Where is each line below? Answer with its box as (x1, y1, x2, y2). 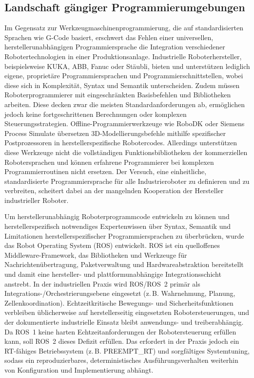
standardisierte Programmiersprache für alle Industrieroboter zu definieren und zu (4, 176, 250, 186)
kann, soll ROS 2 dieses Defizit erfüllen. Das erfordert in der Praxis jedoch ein (4, 336, 239, 346)
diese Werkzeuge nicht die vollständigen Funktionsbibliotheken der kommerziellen (4, 147, 248, 157)
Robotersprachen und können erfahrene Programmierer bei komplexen (4, 156, 214, 167)
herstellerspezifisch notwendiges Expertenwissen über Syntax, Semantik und (4, 221, 231, 231)
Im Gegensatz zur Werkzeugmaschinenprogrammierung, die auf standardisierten (4, 22, 243, 33)
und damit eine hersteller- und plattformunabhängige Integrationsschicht (4, 269, 221, 279)
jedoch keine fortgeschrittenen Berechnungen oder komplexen (4, 109, 187, 119)
